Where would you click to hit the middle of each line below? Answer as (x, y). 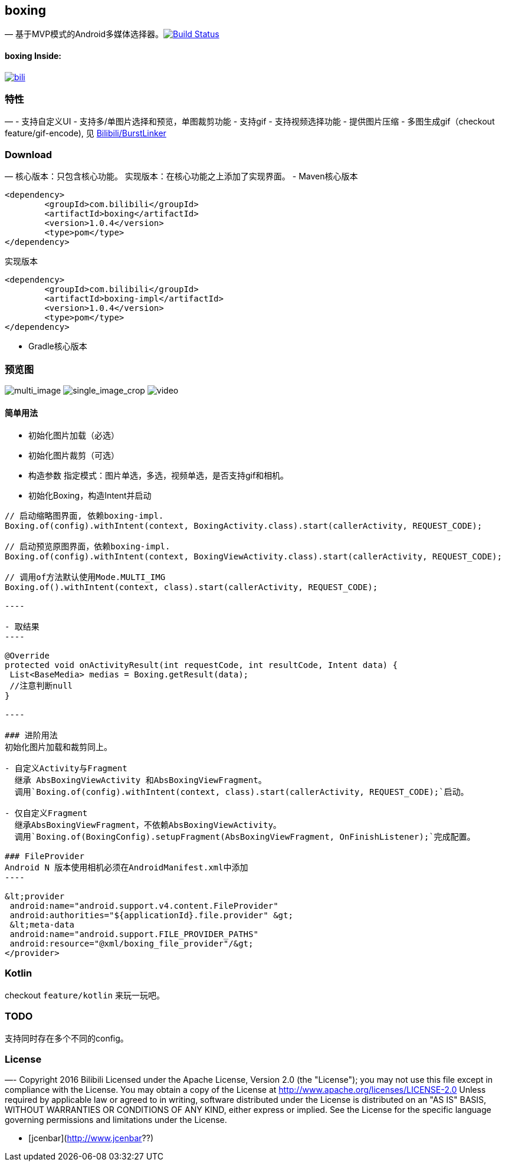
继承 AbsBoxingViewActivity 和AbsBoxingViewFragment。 (140, 780)
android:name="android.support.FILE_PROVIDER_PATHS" (134, 934)
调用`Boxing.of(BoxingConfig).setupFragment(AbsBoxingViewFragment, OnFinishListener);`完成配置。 (245, 837)
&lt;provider (35, 897)
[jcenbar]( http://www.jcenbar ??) (91, 1138)
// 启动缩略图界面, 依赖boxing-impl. (84, 516)
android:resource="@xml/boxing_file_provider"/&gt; (132, 944)
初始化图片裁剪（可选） (74, 456)
